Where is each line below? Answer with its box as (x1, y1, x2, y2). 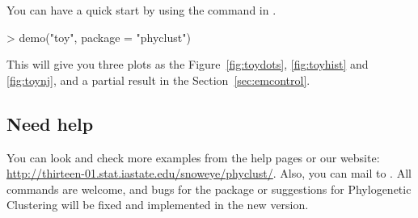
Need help (6, 111, 94, 136)
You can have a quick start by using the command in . (6, 2, 277, 18)
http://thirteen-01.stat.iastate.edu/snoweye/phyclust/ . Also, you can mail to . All (6, 165, 412, 182)
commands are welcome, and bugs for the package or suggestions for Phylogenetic (6, 180, 412, 197)
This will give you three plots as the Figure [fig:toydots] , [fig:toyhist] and (6, 56, 369, 73)
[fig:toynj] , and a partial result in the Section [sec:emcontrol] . (6, 71, 310, 88)
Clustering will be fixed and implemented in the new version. (6, 196, 309, 213)
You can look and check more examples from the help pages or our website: (6, 149, 380, 166)
